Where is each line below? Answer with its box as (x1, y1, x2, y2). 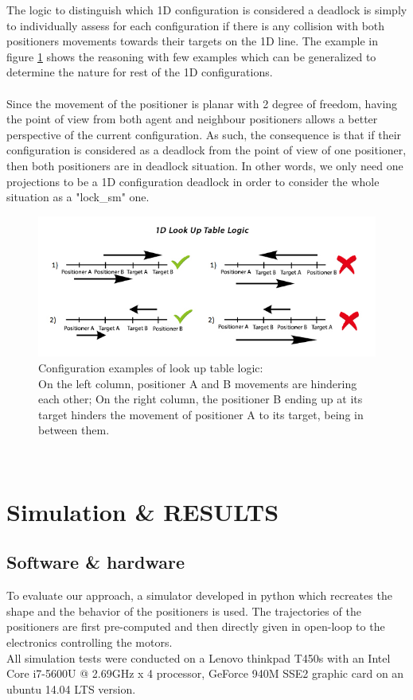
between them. (38, 422, 110, 438)
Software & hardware (6, 550, 185, 574)
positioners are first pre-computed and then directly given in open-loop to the (6, 618, 385, 635)
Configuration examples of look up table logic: (38, 360, 263, 376)
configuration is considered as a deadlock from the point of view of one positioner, (6, 142, 407, 158)
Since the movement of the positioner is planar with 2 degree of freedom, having (6, 95, 398, 111)
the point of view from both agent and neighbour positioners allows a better (6, 111, 378, 127)
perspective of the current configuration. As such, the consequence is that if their (6, 126, 402, 142)
